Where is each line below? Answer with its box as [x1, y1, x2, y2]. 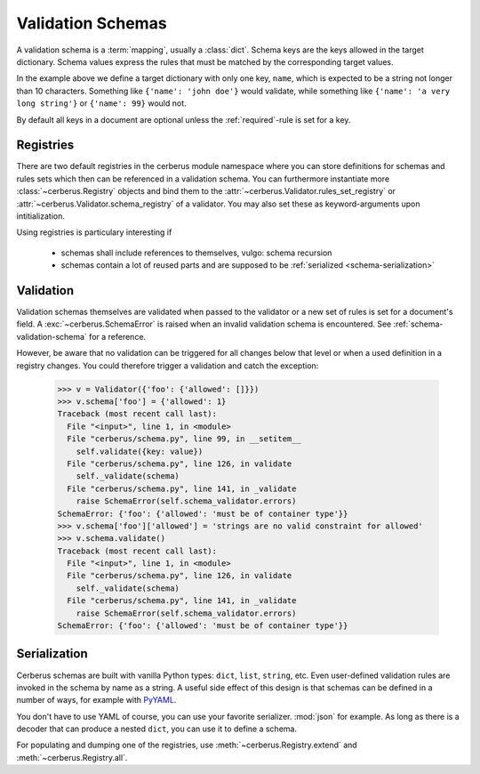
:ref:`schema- [393, 318, 444, 329]
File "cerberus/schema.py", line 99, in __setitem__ [67, 434, 301, 444]
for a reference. [89, 331, 147, 342]
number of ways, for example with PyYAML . [16, 695, 177, 705]
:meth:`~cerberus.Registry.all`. [16, 752, 128, 762]
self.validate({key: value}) [76, 446, 204, 456]
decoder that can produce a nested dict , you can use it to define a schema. [16, 723, 298, 734]
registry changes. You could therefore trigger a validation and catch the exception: [16, 360, 319, 371]
